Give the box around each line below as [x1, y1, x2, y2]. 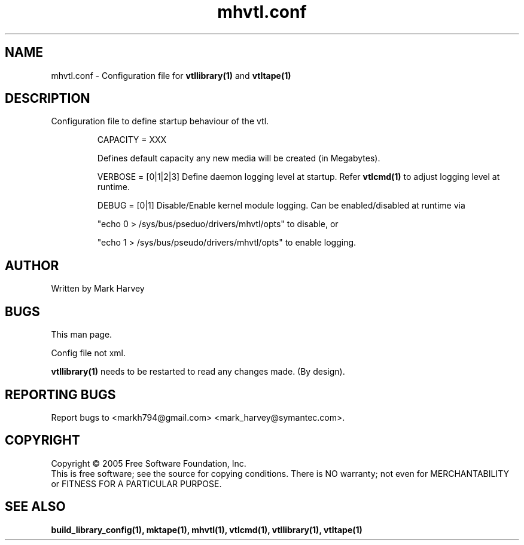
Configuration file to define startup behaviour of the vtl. [51, 116, 269, 127]
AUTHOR [5, 258, 59, 273]
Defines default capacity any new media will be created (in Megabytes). [97, 153, 380, 164]
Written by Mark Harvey [51, 283, 145, 294]
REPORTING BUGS [5, 387, 116, 402]
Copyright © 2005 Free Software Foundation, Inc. [51, 458, 246, 469]
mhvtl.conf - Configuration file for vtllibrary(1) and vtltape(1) [51, 70, 291, 81]
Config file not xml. [51, 348, 126, 359]
